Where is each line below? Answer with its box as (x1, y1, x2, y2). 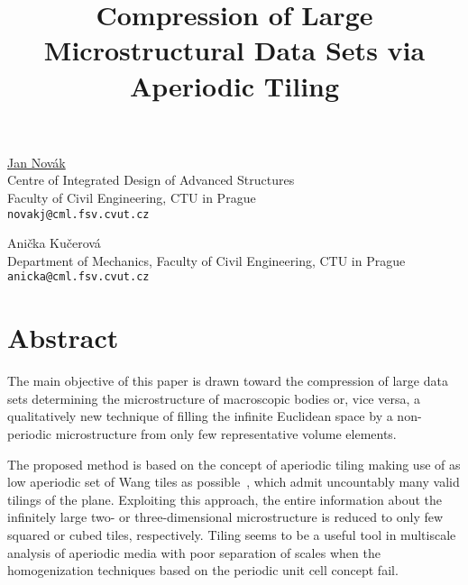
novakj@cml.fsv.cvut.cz (7, 207, 150, 221)
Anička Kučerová (7, 233, 101, 252)
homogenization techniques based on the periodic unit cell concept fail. (7, 561, 399, 580)
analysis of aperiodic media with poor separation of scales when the (7, 543, 381, 562)
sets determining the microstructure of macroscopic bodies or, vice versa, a (7, 388, 421, 407)
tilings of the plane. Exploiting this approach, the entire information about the (7, 489, 442, 508)
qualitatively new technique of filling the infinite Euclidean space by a (7, 407, 393, 425)
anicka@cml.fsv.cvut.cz (7, 270, 150, 284)
